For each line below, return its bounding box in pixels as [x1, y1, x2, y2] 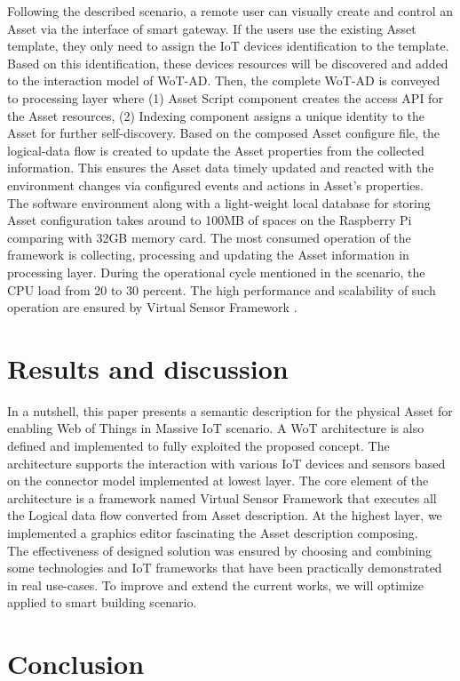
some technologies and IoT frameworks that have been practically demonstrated [7, 558, 442, 577]
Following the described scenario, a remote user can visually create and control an [7, 2, 453, 20]
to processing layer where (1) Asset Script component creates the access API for [7, 88, 443, 107]
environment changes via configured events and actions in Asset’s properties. [7, 175, 424, 194]
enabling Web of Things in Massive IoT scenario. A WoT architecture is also [7, 419, 424, 437]
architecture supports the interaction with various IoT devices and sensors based [7, 453, 446, 472]
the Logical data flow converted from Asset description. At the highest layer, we [7, 506, 442, 525]
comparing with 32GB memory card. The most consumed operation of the [7, 228, 411, 246]
